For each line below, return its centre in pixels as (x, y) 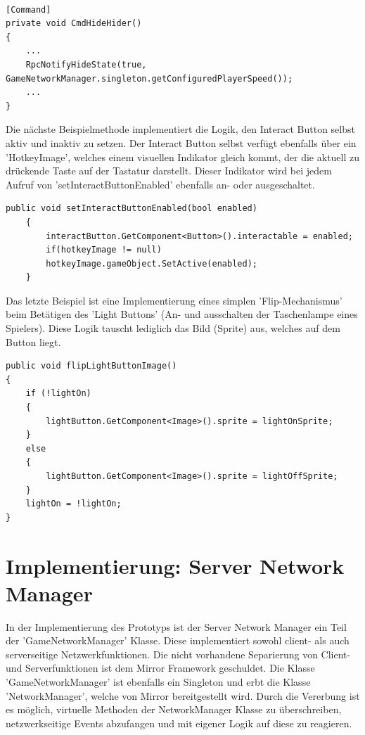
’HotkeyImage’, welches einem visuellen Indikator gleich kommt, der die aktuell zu (183, 156)
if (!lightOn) (58, 394)
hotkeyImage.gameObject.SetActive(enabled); (152, 263)
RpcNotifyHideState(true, (86, 64)
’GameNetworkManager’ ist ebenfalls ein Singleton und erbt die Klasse (158, 682)
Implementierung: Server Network (175, 565)
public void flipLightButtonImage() (91, 366)
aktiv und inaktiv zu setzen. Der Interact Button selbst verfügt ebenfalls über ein (181, 142)
